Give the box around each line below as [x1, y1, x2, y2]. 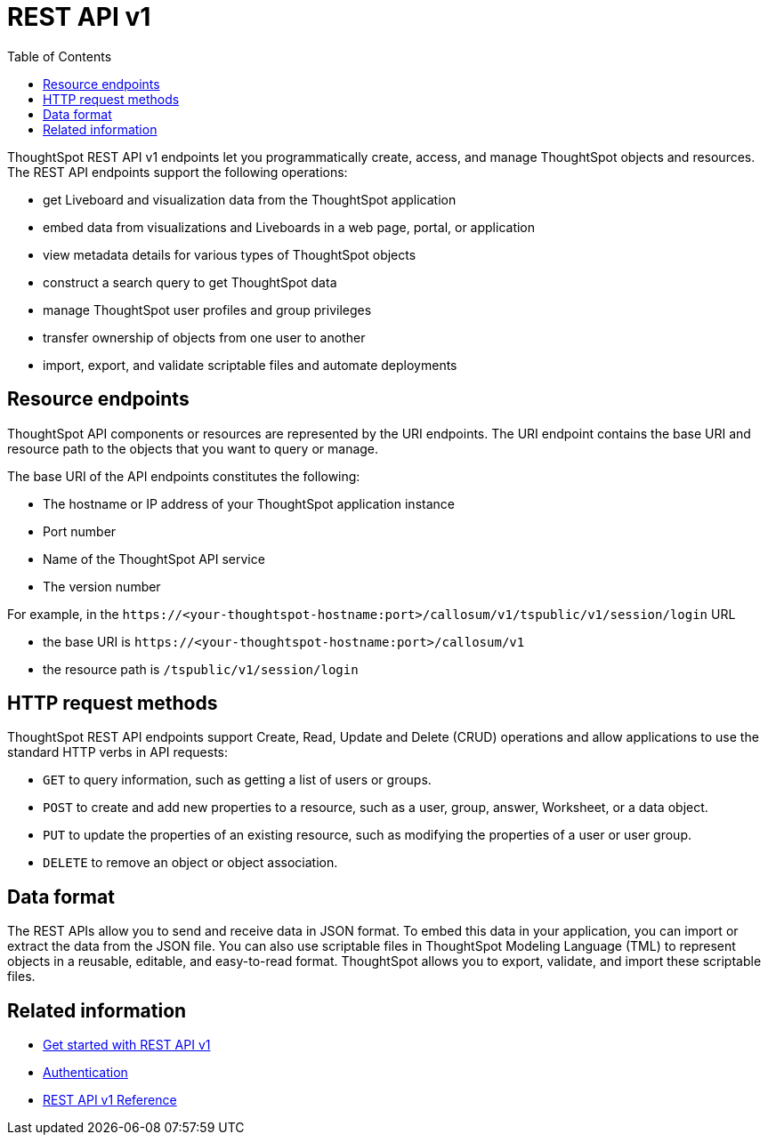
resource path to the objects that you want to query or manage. [7, 440, 379, 456]
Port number [43, 523, 117, 539]
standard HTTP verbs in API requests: [7, 744, 229, 760]
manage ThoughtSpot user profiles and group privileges [43, 302, 372, 318]
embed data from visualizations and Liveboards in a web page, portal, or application [43, 219, 536, 235]
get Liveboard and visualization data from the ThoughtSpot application [43, 191, 457, 207]
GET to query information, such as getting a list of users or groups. [43, 772, 432, 788]
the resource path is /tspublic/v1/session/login [43, 661, 359, 677]
